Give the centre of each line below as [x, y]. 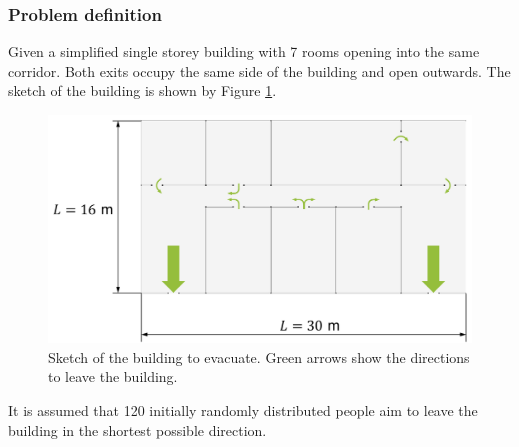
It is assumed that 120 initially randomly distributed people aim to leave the [243, 409]
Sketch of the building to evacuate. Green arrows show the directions [259, 356]
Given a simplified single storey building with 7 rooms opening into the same [244, 51]
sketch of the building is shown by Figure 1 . [142, 90]
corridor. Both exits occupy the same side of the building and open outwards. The [259, 70]
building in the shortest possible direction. [137, 429]
